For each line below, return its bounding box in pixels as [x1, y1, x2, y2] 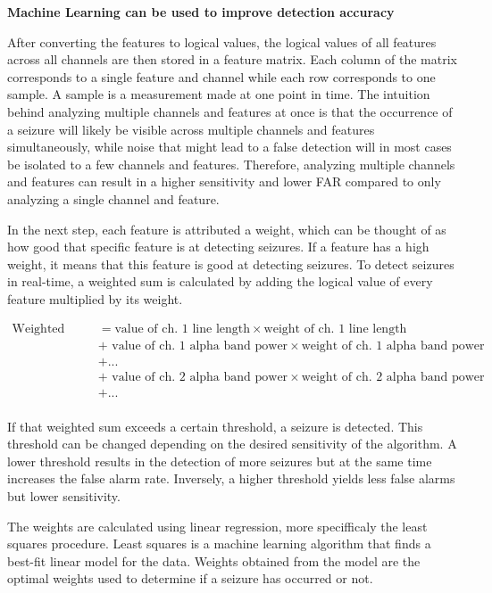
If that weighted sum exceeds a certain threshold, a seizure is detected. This [7, 416, 423, 435]
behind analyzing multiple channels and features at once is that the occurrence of [7, 102, 453, 120]
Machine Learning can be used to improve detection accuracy [7, 3, 395, 21]
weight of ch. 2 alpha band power [301, 370, 485, 383]
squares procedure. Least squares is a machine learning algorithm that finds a [7, 534, 431, 553]
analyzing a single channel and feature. [7, 189, 220, 208]
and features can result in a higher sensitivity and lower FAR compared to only [7, 172, 441, 191]
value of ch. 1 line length [114, 322, 251, 335]
